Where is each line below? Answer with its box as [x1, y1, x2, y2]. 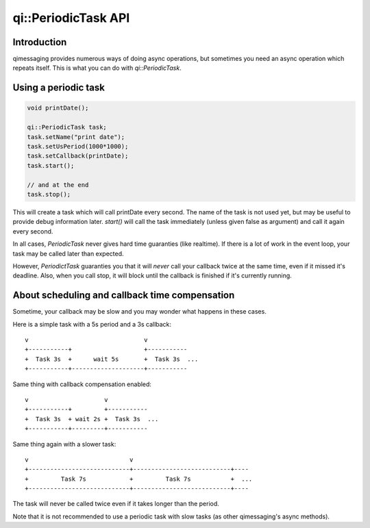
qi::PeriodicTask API [12, 10, 130, 25]
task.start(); [27, 162, 75, 169]
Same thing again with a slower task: [12, 440, 116, 448]
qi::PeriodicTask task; [27, 123, 108, 131]
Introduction [12, 36, 67, 48]
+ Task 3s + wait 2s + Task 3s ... [25, 415, 159, 423]
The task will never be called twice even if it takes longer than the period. [12, 500, 219, 508]
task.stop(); [27, 190, 71, 198]
